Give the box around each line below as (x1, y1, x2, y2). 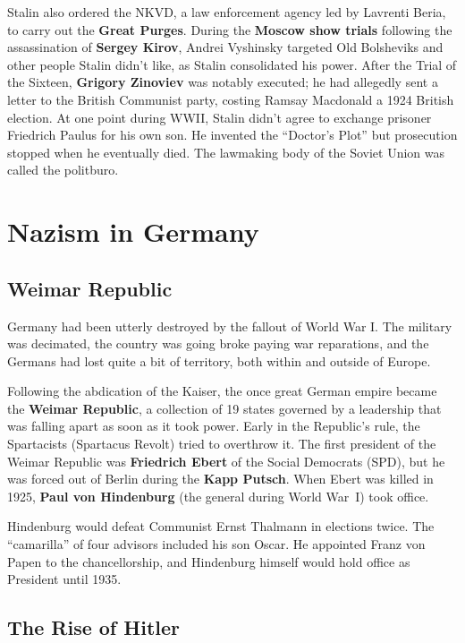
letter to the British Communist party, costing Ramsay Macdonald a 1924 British (7, 90, 454, 108)
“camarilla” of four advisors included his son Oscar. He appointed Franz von (7, 535, 426, 553)
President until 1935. (7, 570, 122, 588)
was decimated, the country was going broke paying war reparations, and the (7, 334, 429, 353)
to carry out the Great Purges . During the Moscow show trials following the (7, 20, 452, 39)
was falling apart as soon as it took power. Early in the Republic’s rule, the (7, 416, 420, 435)
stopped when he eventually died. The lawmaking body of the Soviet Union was (7, 142, 445, 161)
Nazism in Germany (7, 213, 259, 250)
